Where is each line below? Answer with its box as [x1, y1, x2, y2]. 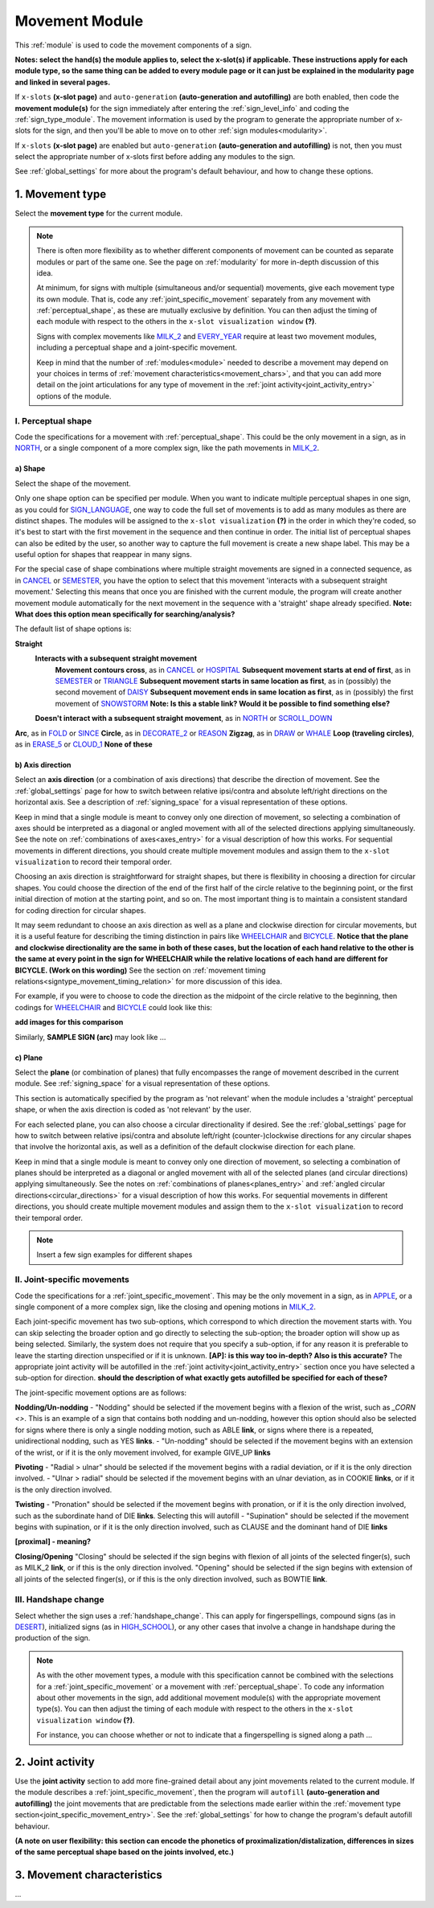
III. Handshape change [14, 1594, 104, 1605]
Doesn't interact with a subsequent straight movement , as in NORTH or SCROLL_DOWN [35, 714, 333, 723]
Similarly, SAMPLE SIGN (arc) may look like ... [14, 1032, 166, 1042]
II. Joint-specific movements [14, 1274, 130, 1285]
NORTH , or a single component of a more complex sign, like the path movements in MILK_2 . [14, 443, 320, 453]
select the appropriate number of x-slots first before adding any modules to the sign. [14, 152, 296, 162]
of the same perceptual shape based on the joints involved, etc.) [14, 1847, 235, 1857]
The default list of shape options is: [14, 624, 132, 634]
